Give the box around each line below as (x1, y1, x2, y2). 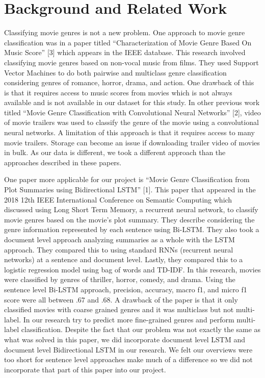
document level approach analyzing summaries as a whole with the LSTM (4, 234, 235, 244)
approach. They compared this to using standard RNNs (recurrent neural (4, 244, 233, 255)
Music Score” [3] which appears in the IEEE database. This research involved (4, 47, 246, 58)
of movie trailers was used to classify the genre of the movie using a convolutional (4, 117, 259, 128)
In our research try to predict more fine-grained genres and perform (23, 314, 234, 324)
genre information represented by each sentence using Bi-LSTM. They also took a (4, 224, 259, 235)
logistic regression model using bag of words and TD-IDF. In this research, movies (4, 264, 261, 274)
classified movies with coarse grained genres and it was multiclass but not (4, 304, 234, 315)
